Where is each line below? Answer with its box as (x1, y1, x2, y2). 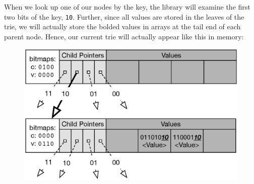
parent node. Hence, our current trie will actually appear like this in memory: (4, 31, 244, 41)
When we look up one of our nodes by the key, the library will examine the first (4, 2, 250, 12)
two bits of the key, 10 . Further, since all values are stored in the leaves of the (4, 11, 244, 22)
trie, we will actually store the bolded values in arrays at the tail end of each (4, 21, 241, 32)
